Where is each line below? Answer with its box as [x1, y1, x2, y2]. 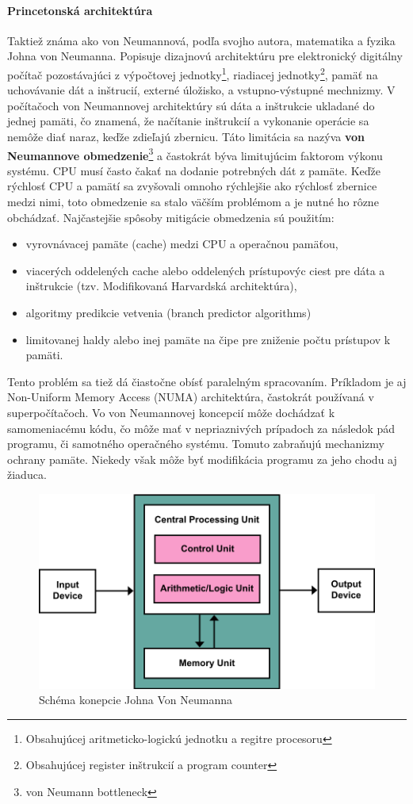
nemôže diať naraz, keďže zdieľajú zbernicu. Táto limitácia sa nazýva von [7, 128, 365, 145]
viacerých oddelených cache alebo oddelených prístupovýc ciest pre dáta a [25, 262, 385, 278]
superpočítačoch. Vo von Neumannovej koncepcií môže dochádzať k [7, 404, 335, 420]
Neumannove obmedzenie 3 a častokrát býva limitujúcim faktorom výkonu [7, 144, 383, 163]
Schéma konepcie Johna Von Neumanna [39, 691, 233, 708]
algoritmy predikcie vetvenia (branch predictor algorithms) [25, 304, 312, 321]
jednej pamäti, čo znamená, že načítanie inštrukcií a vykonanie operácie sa [7, 113, 369, 129]
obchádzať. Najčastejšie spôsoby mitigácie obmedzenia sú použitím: [7, 209, 335, 225]
